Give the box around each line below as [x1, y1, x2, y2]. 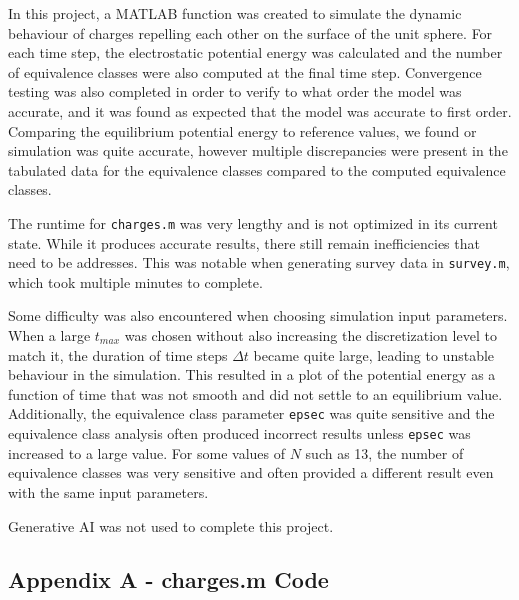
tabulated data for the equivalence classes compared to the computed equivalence [8, 159, 506, 180]
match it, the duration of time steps [8, 344, 228, 365]
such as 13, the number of [305, 442, 464, 463]
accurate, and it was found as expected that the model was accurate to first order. [8, 100, 512, 121]
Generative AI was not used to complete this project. [8, 515, 334, 536]
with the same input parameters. [8, 481, 209, 502]
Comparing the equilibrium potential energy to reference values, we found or [8, 120, 477, 141]
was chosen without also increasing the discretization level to [124, 325, 497, 346]
